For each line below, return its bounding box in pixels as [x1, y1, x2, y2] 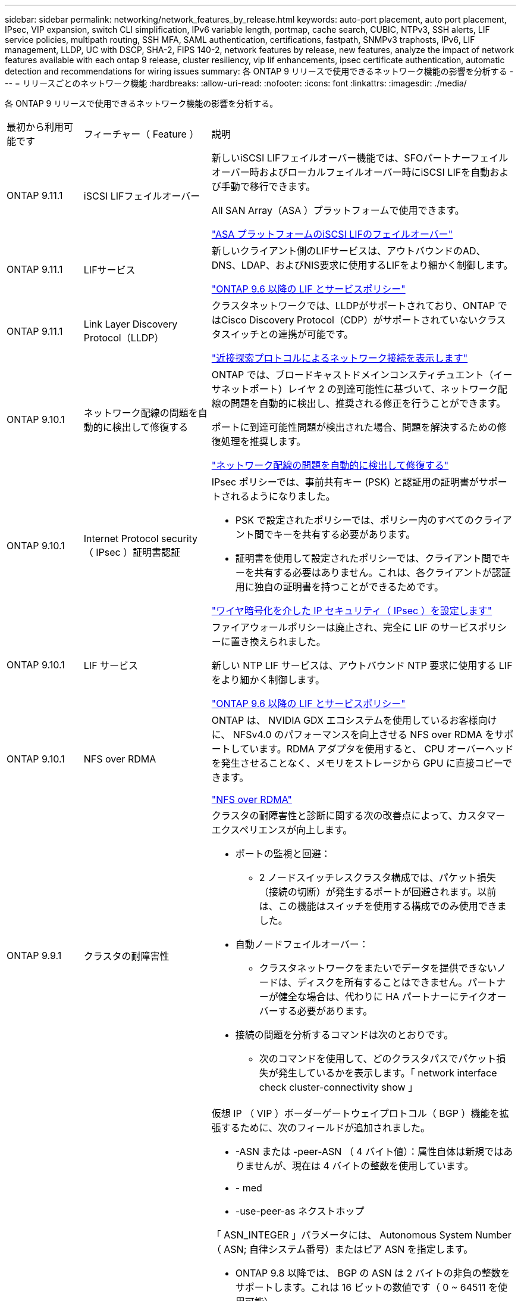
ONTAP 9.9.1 [7, 950, 62, 961]
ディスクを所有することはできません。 [297, 976, 468, 988]
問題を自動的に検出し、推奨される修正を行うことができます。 [230, 397, 506, 409]
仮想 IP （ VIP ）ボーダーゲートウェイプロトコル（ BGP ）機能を [211, 1107, 500, 1119]
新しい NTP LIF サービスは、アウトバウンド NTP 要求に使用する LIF [211, 659, 513, 671]
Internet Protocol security [83, 533, 198, 544]
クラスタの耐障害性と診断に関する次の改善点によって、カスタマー [211, 810, 506, 821]
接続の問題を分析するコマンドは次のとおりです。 [235, 1029, 454, 1041]
